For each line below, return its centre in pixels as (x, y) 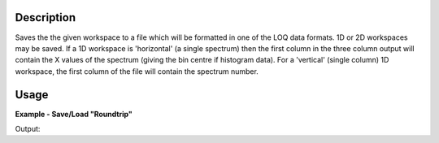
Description (46, 17)
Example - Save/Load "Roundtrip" (74, 114)
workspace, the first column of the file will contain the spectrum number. (137, 71)
